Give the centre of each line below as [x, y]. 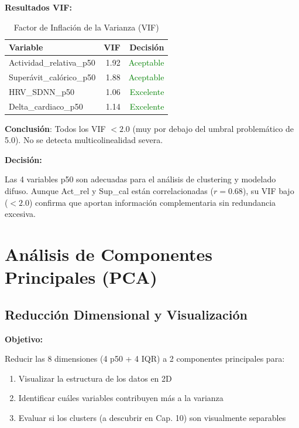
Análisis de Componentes [109, 254]
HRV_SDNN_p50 [42, 91]
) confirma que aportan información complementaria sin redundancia [153, 202]
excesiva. [20, 214]
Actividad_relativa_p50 [52, 62]
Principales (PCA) [81, 277]
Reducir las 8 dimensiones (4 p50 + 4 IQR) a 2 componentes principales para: [145, 359]
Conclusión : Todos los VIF [55, 128]
